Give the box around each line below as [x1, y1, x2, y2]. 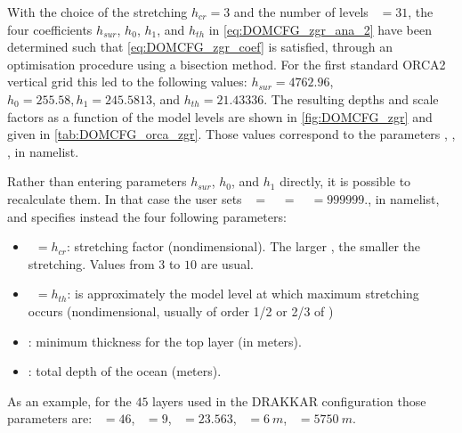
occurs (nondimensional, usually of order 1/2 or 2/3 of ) [28, 301, 334, 320]
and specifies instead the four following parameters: [7, 207, 287, 225]
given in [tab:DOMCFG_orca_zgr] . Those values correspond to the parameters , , [7, 125, 456, 143]
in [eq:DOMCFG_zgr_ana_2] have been [208, 20, 432, 38]
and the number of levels [233, 3, 369, 20]
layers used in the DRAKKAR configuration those [152, 391, 426, 410]
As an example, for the [7, 391, 132, 410]
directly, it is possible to [280, 172, 411, 191]
